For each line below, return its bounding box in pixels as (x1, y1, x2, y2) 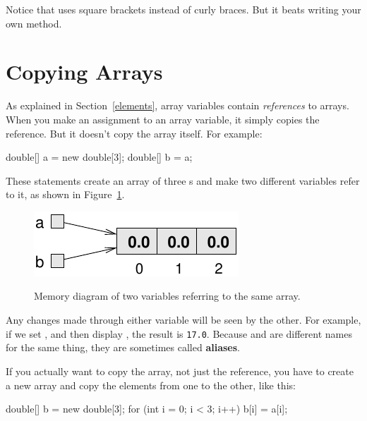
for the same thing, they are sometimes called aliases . (6, 340, 240, 355)
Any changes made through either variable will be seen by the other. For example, (6, 312, 361, 327)
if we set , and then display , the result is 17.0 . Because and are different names (6, 326, 352, 341)
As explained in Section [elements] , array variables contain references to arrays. (6, 98, 349, 113)
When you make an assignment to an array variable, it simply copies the (6, 111, 320, 126)
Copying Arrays (6, 57, 163, 86)
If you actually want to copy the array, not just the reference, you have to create (6, 363, 354, 378)
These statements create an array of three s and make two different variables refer (6, 173, 360, 188)
